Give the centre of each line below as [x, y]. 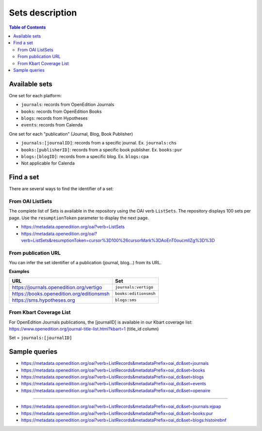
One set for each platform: [35, 95]
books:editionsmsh [135, 294]
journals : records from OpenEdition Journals [68, 105]
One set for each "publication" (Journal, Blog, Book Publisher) [71, 134]
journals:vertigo [134, 287]
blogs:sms [126, 300]
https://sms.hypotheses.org [43, 300]
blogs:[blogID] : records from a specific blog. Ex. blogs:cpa [85, 156]
